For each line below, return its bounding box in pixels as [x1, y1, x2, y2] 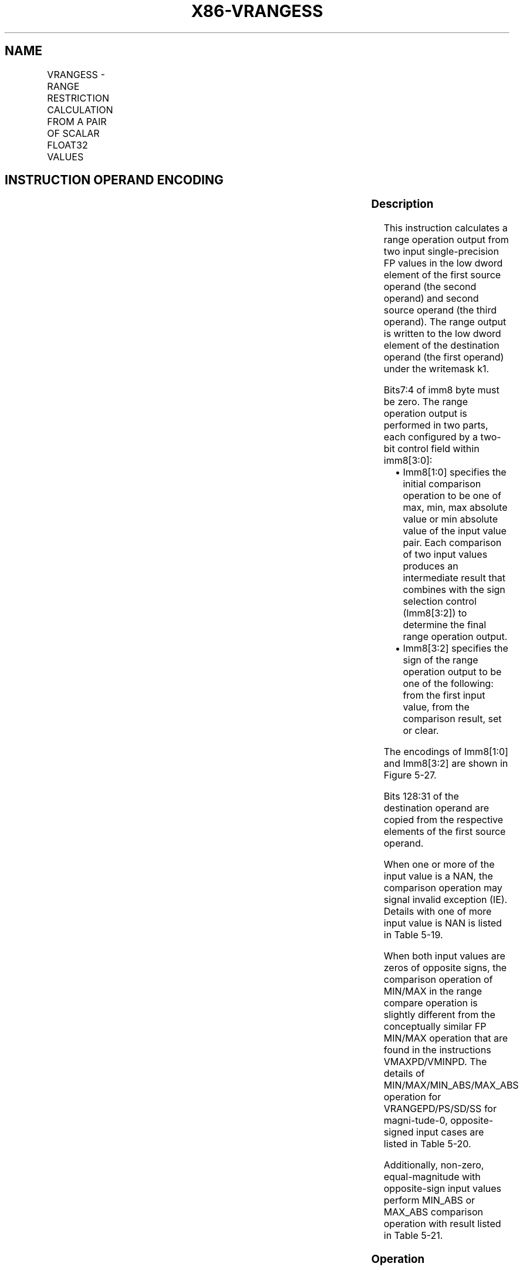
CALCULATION [47, 103, 113, 116]
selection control [403, 595, 477, 608]
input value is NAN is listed [383, 917, 502, 929]
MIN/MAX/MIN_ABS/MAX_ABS [383, 1079, 519, 1092]
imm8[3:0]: [383, 454, 433, 467]
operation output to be [403, 666, 502, 678]
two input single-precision [383, 245, 499, 258]
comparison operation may [383, 882, 502, 894]
